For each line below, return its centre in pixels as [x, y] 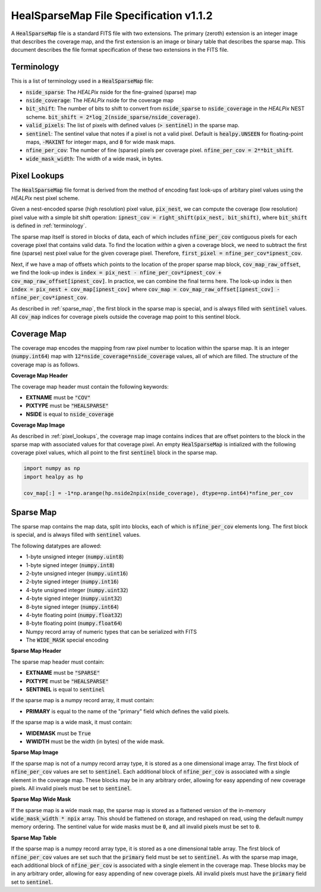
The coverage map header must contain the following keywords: [90, 386]
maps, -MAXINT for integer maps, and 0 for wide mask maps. [100, 142]
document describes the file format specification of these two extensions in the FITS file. [120, 50]
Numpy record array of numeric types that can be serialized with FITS [111, 631]
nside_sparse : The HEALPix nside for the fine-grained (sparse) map [111, 92]
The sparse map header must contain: [58, 662]
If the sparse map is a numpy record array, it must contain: [83, 700]
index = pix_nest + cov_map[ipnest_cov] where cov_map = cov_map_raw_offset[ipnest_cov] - [146, 289]
